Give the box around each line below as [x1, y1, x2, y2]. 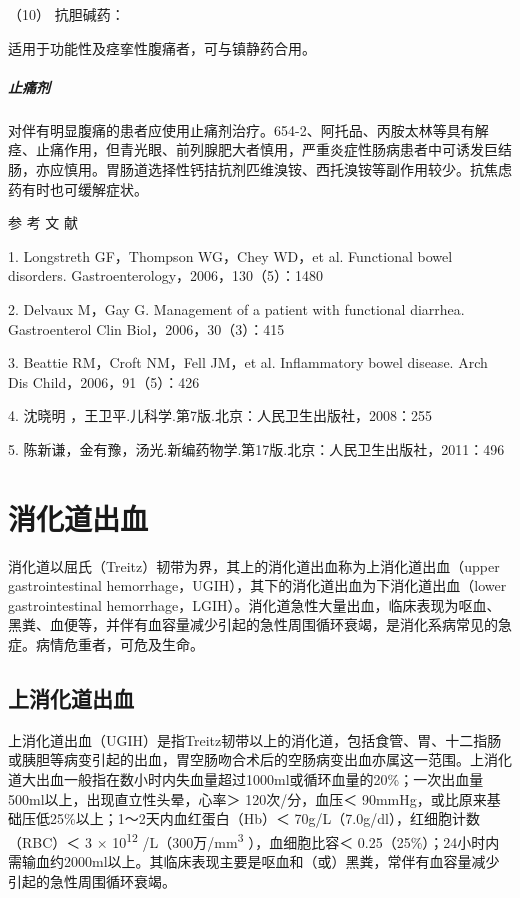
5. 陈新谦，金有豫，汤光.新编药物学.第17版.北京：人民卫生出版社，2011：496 [8, 438, 505, 459]
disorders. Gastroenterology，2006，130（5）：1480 [8, 265, 324, 286]
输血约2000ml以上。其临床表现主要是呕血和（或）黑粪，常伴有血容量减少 [21, 850, 500, 871]
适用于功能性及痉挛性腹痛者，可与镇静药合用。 [8, 37, 316, 58]
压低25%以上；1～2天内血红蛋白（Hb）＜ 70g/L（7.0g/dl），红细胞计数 [21, 808, 480, 829]
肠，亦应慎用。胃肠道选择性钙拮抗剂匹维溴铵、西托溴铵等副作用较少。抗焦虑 [8, 158, 512, 179]
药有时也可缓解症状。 [8, 178, 148, 199]
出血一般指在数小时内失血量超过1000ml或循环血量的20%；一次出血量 [35, 768, 484, 789]
